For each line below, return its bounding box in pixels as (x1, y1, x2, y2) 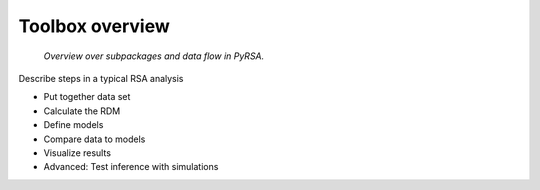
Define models (43, 119, 104, 131)
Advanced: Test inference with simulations (43, 161, 219, 173)
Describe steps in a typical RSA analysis (18, 72, 184, 84)
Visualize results (43, 146, 112, 159)
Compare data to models (43, 133, 146, 145)
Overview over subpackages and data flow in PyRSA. (43, 50, 265, 62)
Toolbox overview (18, 15, 170, 37)
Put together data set (43, 91, 131, 103)
